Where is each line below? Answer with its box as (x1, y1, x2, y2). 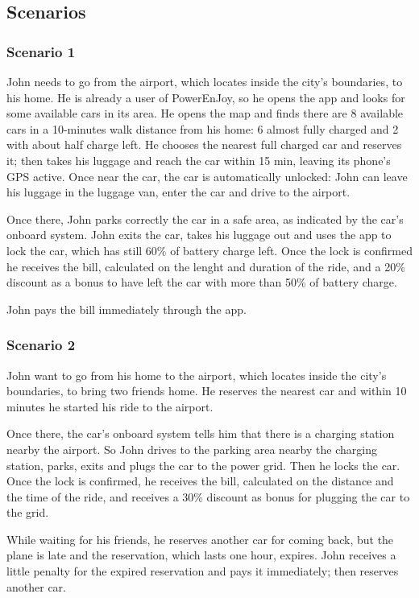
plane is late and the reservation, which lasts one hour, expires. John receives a (6, 546, 396, 563)
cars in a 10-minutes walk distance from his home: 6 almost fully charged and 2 (6, 120, 399, 137)
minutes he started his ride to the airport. (6, 398, 214, 414)
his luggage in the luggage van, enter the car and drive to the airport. (6, 184, 351, 200)
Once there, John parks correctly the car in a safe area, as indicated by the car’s (6, 210, 404, 227)
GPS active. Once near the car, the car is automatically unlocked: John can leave (6, 167, 408, 184)
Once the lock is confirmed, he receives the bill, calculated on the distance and (6, 472, 394, 489)
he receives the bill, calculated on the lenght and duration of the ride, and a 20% (6, 258, 405, 274)
